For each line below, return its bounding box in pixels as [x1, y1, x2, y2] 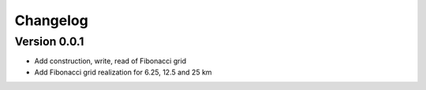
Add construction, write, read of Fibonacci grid [34, 56, 187, 66]
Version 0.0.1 [14, 34, 84, 49]
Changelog [14, 12, 88, 29]
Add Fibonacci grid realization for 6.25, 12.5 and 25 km [34, 67, 212, 77]
